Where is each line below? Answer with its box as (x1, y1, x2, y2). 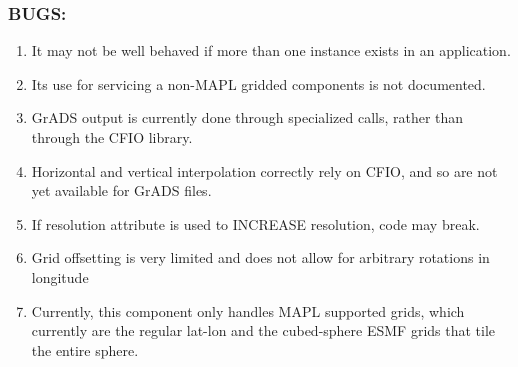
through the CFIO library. (31, 127, 193, 147)
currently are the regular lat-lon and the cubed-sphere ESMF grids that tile (31, 320, 496, 341)
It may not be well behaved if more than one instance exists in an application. (31, 40, 511, 61)
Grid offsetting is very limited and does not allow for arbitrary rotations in (31, 247, 490, 268)
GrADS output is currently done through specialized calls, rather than (31, 107, 464, 128)
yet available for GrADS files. (31, 180, 212, 201)
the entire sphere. (31, 339, 139, 360)
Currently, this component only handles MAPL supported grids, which (31, 300, 465, 321)
